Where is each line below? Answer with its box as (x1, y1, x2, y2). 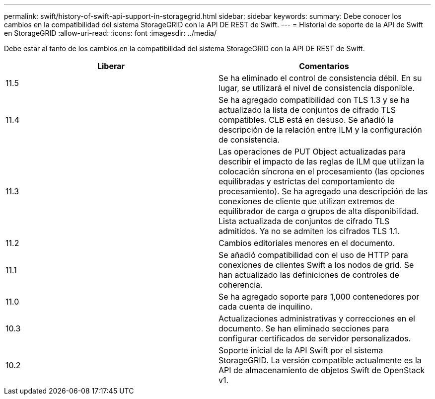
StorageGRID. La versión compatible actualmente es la (218, 355, 422, 365)
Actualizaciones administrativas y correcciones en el (218, 314, 415, 323)
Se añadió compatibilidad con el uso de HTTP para (218, 250, 408, 260)
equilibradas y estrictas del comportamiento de (218, 176, 395, 186)
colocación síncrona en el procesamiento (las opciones (218, 166, 425, 176)
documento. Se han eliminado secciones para (218, 323, 389, 333)
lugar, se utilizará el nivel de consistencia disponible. (218, 83, 415, 93)
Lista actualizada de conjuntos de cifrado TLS (218, 216, 390, 226)
